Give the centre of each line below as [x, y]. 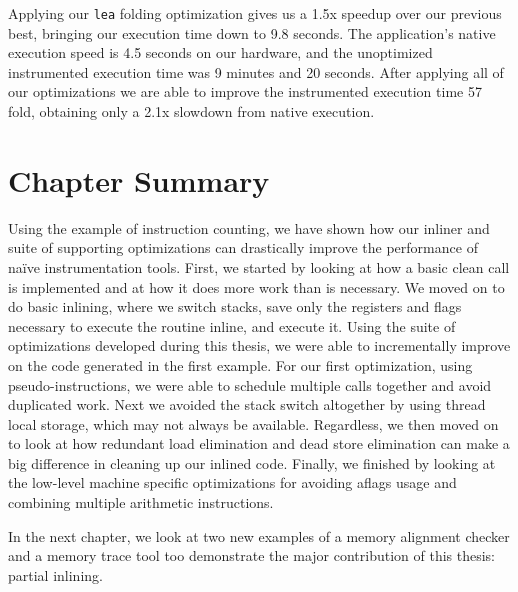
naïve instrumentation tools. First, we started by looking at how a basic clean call [259, 266]
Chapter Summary [139, 179]
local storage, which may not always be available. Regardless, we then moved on [253, 423]
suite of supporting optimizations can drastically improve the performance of [243, 247]
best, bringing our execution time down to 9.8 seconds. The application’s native [252, 32]
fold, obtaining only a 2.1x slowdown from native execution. [191, 111]
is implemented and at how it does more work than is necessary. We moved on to [256, 286]
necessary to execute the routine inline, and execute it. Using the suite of [232, 325]
